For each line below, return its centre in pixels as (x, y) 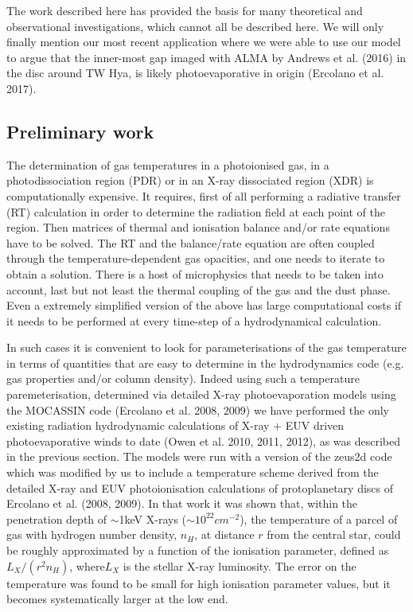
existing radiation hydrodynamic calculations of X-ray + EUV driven (175, 425)
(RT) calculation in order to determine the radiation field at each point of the (196, 211)
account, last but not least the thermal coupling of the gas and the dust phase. (199, 289)
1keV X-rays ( (153, 518)
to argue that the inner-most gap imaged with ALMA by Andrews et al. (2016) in (206, 57)
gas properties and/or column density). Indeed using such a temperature (183, 378)
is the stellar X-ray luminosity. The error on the (240, 565)
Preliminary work (80, 131)
